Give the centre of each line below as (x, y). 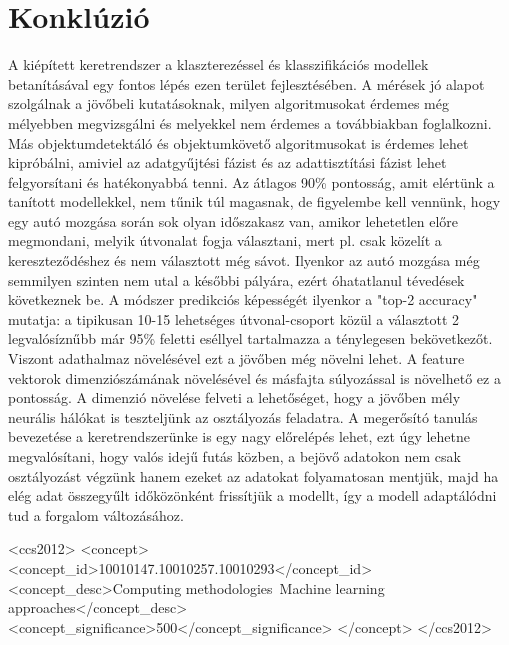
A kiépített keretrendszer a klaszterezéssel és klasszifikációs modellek (218, 64)
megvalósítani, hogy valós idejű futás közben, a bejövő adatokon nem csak (234, 456)
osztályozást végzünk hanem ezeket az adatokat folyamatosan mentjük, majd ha (253, 475)
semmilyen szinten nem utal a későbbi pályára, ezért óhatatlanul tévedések (236, 279)
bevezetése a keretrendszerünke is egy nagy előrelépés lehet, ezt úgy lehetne (239, 436)
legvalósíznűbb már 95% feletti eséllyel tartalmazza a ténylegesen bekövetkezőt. (250, 338)
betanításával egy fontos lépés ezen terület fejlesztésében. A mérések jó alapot (246, 83)
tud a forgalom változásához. (96, 514)
